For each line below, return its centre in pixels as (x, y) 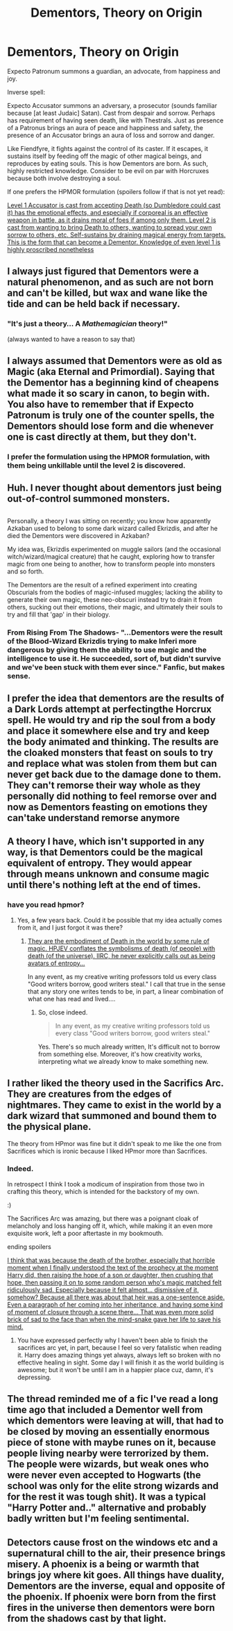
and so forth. (25, 571)
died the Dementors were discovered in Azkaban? (78, 535)
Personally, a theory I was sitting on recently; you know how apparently (109, 520)
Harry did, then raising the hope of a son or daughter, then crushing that (110, 1275)
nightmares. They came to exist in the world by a (114, 1105)
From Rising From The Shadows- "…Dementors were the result (115, 632)
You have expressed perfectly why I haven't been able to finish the (112, 1340)
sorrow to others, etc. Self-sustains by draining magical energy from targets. (116, 234)
